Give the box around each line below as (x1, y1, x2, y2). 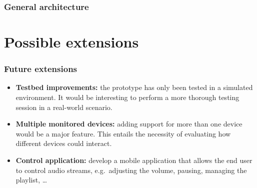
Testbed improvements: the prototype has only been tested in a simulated (15, 82, 253, 92)
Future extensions (4, 62, 77, 75)
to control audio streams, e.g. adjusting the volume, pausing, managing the (15, 164, 247, 175)
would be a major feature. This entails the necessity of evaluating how (15, 128, 231, 138)
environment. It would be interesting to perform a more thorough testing (15, 92, 239, 102)
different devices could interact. (15, 138, 112, 148)
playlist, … (15, 174, 47, 185)
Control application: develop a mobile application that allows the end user (15, 155, 252, 165)
